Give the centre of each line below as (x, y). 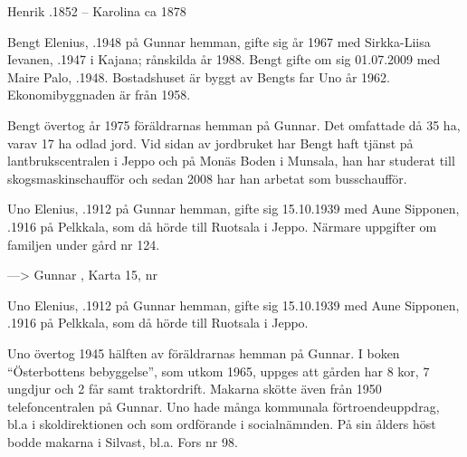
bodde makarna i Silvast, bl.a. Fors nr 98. (123, 441)
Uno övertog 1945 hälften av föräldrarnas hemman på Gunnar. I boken (204, 352)
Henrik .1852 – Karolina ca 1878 (97, 11)
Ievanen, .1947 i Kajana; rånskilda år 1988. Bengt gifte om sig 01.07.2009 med (224, 59)
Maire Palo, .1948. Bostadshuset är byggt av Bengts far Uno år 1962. (199, 76)
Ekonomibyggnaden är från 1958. (99, 95)
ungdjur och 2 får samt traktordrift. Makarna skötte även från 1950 (195, 389)
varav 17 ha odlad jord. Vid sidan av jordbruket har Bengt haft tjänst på (210, 143)
